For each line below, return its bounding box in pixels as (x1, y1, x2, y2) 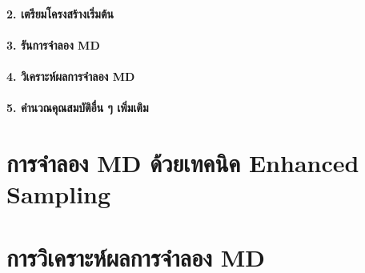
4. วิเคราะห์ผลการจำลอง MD (6, 67, 135, 84)
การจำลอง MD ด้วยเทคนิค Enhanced (6, 146, 359, 179)
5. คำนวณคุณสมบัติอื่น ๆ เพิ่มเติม (6, 99, 149, 116)
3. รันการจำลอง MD (6, 36, 100, 53)
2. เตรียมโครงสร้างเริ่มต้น (6, 5, 114, 22)
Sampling (6, 178, 111, 211)
